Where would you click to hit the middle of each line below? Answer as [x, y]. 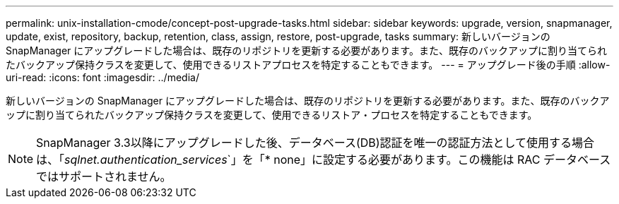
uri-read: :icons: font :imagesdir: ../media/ [102, 77]
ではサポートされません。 [104, 176]
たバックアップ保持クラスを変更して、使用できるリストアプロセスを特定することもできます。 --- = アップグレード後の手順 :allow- [308, 65]
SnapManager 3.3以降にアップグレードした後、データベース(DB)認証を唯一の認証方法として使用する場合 [316, 143]
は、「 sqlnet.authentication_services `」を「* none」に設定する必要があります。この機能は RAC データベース [324, 160]
